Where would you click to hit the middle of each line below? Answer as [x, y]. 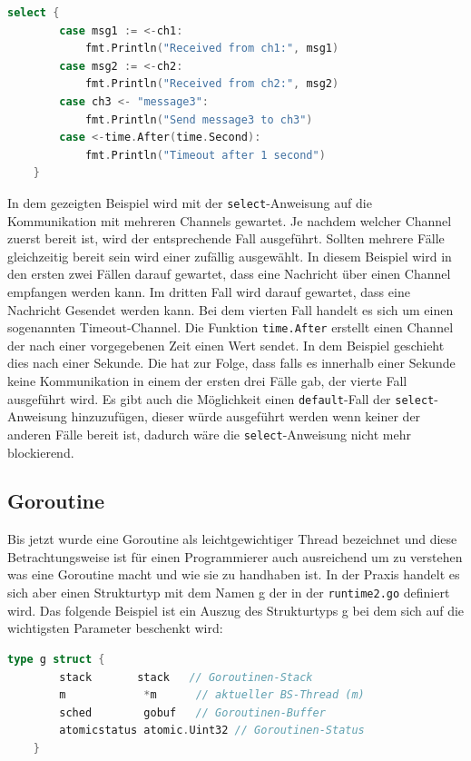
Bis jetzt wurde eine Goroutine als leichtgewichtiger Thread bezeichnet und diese [232, 539]
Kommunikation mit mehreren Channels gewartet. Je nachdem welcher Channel [230, 220]
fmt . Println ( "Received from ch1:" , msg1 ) [212, 49]
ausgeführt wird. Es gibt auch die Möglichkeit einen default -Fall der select [221, 398]
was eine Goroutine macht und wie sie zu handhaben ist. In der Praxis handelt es [234, 574]
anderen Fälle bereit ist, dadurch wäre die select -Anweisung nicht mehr [209, 434]
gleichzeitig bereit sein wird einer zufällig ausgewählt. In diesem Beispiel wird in [230, 256]
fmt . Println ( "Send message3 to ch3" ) [199, 119]
